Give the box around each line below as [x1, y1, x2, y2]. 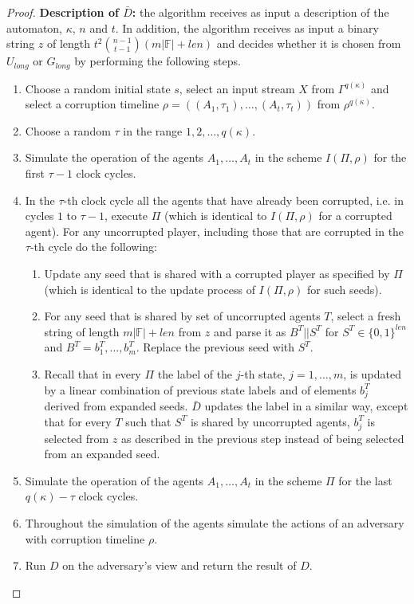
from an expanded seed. [44, 445, 160, 462]
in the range [123, 122, 183, 139]
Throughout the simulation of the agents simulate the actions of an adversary [25, 514, 404, 531]
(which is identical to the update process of [44, 280, 255, 297]
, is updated [343, 365, 402, 382]
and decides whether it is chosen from [216, 35, 401, 52]
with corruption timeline [25, 530, 145, 547]
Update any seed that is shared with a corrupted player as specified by [44, 265, 390, 281]
